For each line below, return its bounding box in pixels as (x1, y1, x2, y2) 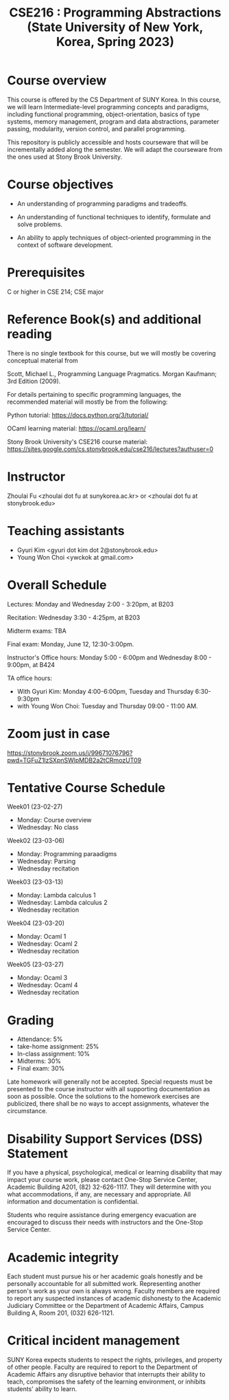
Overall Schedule (7, 577, 107, 593)
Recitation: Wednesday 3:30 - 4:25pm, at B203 (7, 613, 141, 622)
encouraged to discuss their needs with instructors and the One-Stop (7, 1218, 204, 1227)
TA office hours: (7, 674, 53, 682)
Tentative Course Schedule (7, 780, 166, 796)
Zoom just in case (7, 725, 110, 741)
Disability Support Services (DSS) (7, 1131, 204, 1146)
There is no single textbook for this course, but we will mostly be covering (7, 349, 216, 357)
